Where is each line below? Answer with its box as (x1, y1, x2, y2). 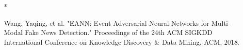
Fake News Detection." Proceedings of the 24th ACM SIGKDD (25, 27, 212, 37)
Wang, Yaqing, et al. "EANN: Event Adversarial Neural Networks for (4, 17, 210, 28)
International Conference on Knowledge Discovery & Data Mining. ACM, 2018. (4, 36, 240, 47)
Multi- (211, 17, 230, 28)
